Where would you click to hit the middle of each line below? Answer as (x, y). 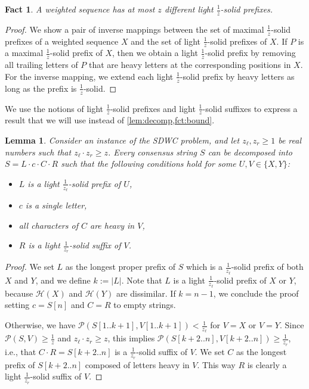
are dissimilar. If (146, 293)
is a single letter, (56, 205)
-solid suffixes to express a (250, 108)
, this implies (131, 338)
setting (17, 305)
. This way (216, 364)
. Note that (142, 280)
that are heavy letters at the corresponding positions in (190, 65)
